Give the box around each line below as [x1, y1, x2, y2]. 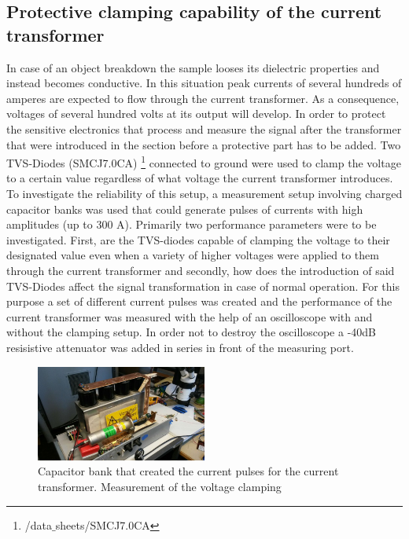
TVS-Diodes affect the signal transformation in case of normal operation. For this [6, 277, 400, 294]
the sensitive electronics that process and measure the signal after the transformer [6, 120, 402, 137]
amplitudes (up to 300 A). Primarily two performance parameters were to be [6, 216, 377, 233]
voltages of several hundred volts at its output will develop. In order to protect [6, 105, 386, 122]
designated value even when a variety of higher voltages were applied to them [6, 247, 379, 263]
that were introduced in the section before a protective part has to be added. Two [6, 136, 401, 152]
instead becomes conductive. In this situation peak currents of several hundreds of [6, 75, 402, 91]
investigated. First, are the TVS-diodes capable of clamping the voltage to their [6, 231, 390, 247]
